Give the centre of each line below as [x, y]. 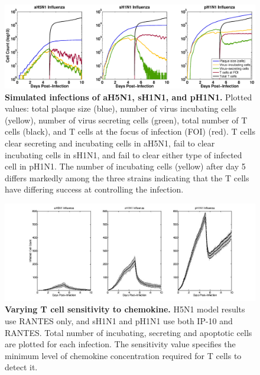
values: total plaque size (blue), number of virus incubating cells [121, 108]
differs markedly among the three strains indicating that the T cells [127, 177]
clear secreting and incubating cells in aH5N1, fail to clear [110, 143]
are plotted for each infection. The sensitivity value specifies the [120, 344]
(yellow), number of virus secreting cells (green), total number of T [126, 120]
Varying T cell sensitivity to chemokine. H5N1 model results [125, 309]
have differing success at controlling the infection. [94, 189]
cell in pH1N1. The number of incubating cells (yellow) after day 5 [125, 166]
